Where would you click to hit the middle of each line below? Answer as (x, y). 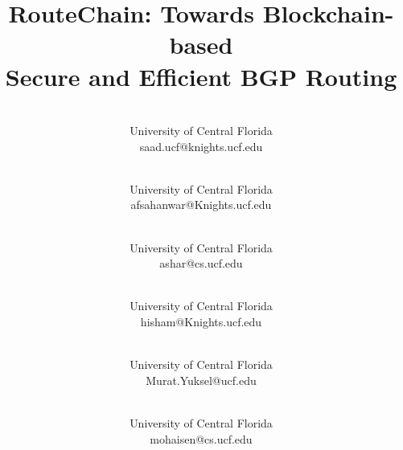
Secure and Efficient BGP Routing (201, 76)
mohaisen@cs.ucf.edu (201, 438)
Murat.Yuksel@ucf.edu (201, 380)
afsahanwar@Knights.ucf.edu (201, 205)
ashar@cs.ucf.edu (201, 263)
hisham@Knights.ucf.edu (201, 322)
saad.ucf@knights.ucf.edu (201, 146)
